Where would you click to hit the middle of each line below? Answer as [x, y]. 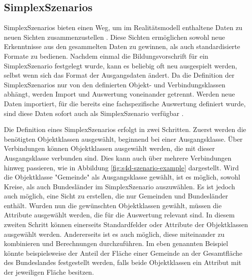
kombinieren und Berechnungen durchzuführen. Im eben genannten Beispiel [116, 243]
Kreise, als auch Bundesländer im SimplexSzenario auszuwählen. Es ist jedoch [119, 186]
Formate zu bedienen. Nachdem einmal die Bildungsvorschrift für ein [106, 56]
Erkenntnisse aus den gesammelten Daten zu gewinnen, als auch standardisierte [122, 46]
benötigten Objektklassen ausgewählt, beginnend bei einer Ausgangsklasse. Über [123, 139]
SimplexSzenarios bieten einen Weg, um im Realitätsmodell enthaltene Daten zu [123, 27]
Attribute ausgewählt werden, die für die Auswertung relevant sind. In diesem [119, 215]
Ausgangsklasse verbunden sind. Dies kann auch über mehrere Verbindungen [118, 157]
